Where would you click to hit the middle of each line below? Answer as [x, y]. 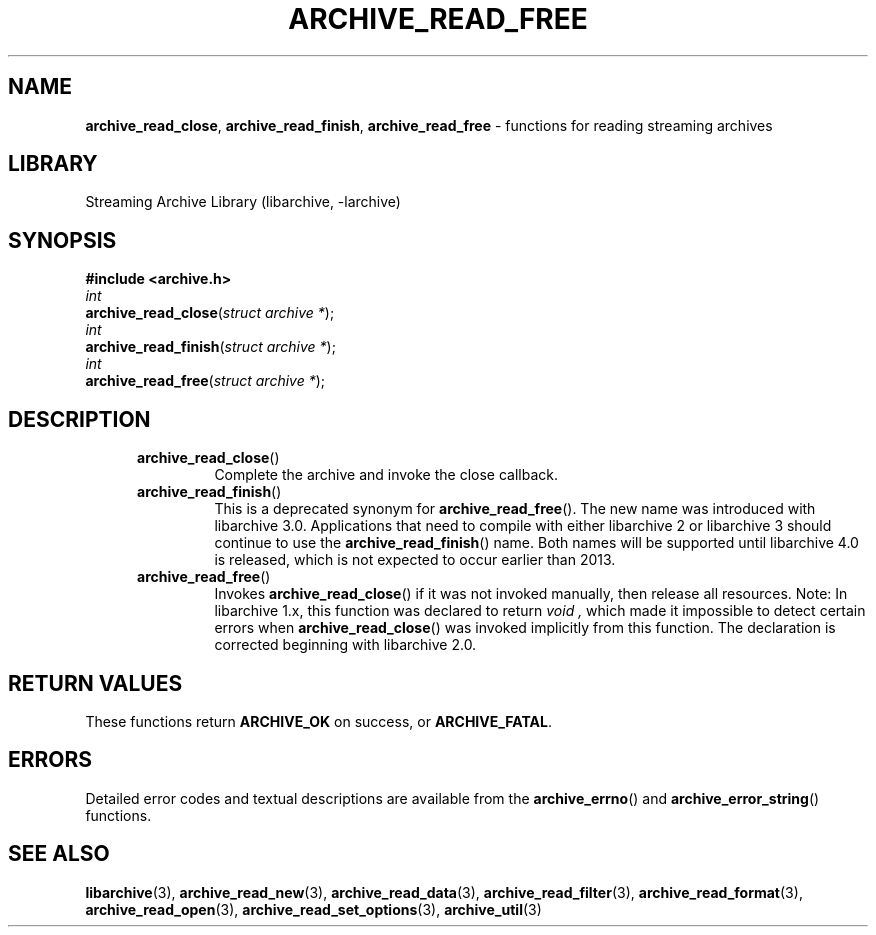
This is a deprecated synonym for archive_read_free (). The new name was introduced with [515, 509]
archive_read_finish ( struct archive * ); [210, 347]
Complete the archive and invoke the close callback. [386, 475]
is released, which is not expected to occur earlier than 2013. [415, 560]
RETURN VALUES [95, 683]
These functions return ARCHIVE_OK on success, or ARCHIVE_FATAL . [319, 721]
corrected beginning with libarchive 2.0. [345, 645]
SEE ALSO [59, 854]
